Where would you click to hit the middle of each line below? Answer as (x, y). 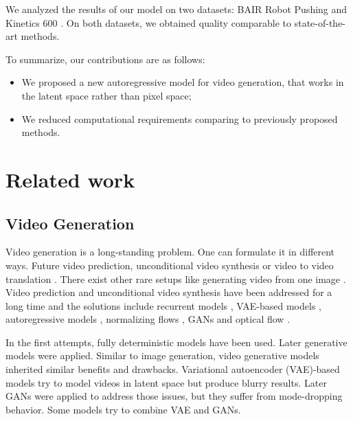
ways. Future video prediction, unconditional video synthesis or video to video (170, 265)
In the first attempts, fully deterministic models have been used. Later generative (176, 342)
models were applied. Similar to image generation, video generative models (162, 355)
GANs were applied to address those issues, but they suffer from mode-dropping (174, 396)
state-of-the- (320, 22)
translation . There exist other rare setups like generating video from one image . (176, 278)
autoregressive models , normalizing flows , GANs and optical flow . (148, 319)
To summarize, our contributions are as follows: (105, 59)
